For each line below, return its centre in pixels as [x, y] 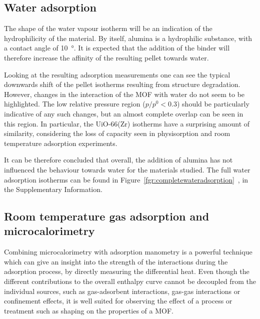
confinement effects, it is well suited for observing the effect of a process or [118, 301]
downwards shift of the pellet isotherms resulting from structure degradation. [122, 84]
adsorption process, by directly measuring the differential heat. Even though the [127, 271]
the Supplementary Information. [53, 189]
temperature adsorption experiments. [61, 143]
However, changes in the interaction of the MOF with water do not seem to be [124, 94]
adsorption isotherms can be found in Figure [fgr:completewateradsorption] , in [126, 179]
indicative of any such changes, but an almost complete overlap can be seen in [124, 113]
